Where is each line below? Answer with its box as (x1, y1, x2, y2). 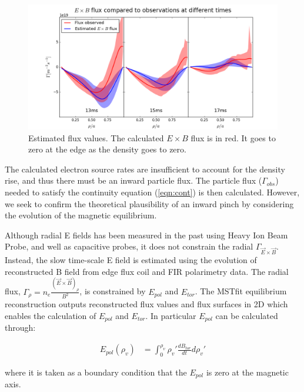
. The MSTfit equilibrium (195, 285, 287, 297)
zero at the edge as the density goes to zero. (28, 143, 186, 155)
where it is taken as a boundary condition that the (5, 366, 187, 378)
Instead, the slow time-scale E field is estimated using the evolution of (5, 254, 257, 266)
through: (5, 321, 36, 334)
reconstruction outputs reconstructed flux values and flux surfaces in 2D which (5, 298, 288, 310)
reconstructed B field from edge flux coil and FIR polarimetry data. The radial (5, 265, 289, 277)
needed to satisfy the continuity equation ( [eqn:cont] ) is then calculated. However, (5, 185, 300, 198)
